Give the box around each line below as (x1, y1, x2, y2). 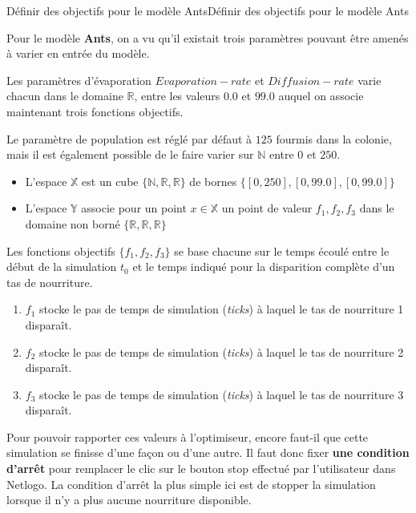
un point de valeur (221, 200, 313, 216)
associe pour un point (81, 200, 187, 216)
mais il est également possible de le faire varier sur (6, 146, 254, 163)
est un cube (82, 172, 139, 189)
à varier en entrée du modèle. (6, 45, 150, 62)
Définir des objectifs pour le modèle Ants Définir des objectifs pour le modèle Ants (6, 2, 409, 18)
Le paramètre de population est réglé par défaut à (6, 130, 252, 147)
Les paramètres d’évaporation (6, 71, 151, 88)
